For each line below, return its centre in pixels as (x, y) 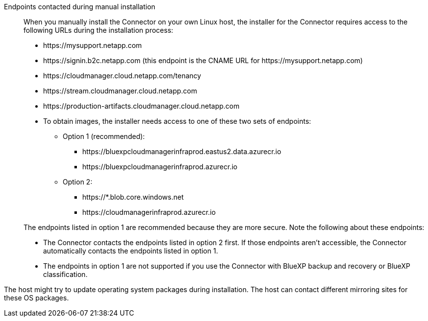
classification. (65, 274)
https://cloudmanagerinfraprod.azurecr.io (149, 212)
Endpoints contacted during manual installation (80, 7)
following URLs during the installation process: (98, 30)
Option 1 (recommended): (104, 136)
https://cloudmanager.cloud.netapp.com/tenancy (122, 76)
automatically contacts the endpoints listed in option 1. (131, 251)
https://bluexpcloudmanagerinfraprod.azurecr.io (160, 167)
